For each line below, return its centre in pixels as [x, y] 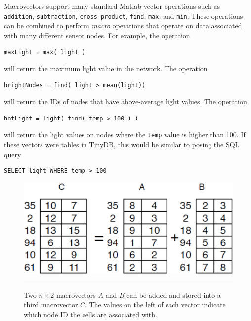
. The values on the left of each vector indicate [155, 304]
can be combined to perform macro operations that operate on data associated [123, 25]
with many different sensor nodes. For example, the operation [97, 35]
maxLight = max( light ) [45, 52]
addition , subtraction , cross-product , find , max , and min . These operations [124, 16]
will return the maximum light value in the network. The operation [106, 68]
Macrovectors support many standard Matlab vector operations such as [112, 6]
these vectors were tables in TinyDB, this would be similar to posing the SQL [122, 144]
